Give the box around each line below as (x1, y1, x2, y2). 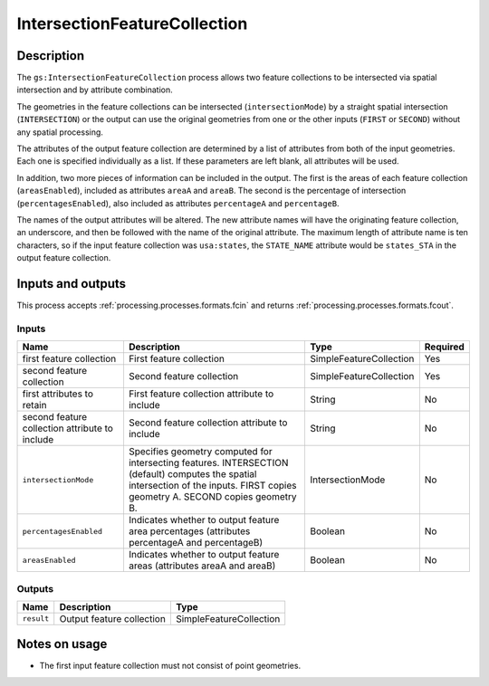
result (22, 614, 50, 624)
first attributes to (22, 387, 94, 400)
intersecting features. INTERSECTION (128, 457, 289, 470)
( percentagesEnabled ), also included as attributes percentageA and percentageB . (16, 197, 340, 208)
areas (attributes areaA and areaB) (128, 559, 276, 572)
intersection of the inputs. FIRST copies (128, 480, 297, 492)
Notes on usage (16, 636, 108, 652)
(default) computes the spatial (128, 468, 257, 481)
